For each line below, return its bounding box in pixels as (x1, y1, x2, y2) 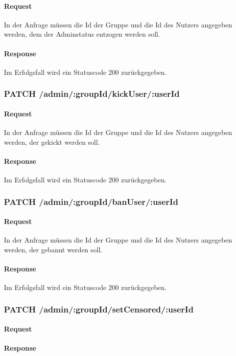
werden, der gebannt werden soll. (4, 244, 103, 254)
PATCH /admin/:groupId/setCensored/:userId (4, 303, 194, 315)
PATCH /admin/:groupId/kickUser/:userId (4, 88, 180, 100)
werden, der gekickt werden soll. (4, 136, 100, 147)
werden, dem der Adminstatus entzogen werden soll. (4, 29, 160, 39)
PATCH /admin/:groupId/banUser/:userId (4, 195, 178, 207)
